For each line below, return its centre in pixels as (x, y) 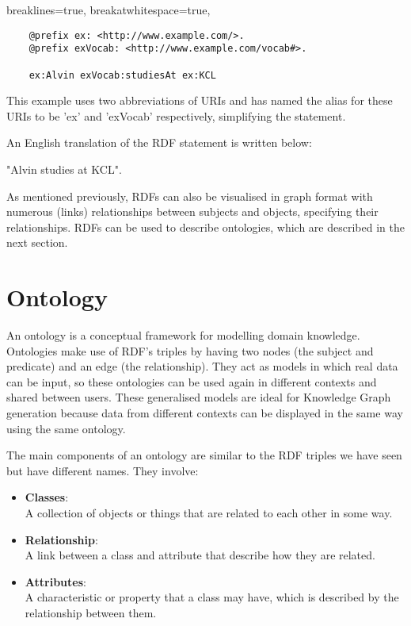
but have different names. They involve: (103, 470)
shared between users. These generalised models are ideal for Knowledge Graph (199, 397)
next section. (37, 242)
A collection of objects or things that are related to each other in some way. (209, 513)
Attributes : (55, 581)
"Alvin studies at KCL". (64, 169)
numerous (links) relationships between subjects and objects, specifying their (192, 211)
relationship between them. (91, 613)
